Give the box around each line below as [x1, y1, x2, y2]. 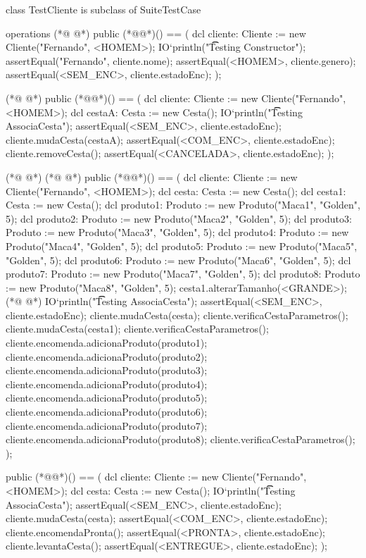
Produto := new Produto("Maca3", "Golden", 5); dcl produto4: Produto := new [6, 225, 349, 240]
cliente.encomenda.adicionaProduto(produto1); [6, 335, 208, 350]
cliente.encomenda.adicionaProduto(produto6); [6, 404, 208, 419]
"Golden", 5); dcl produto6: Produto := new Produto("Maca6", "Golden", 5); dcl [6, 252, 351, 267]
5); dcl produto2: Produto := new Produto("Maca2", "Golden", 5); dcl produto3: [6, 211, 352, 225]
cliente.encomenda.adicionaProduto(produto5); [6, 390, 208, 405]
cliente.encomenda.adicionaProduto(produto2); [6, 349, 208, 364]
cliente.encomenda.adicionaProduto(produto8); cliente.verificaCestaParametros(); [6, 432, 355, 447]
